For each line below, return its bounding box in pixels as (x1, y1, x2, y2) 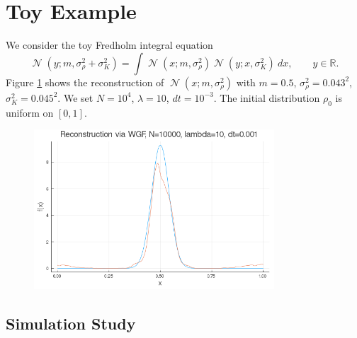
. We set (57, 90, 93, 105)
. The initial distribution (213, 90, 320, 105)
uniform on (6, 105, 54, 120)
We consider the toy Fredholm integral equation (6, 37, 213, 52)
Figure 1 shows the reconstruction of (6, 74, 164, 89)
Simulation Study (6, 313, 136, 334)
